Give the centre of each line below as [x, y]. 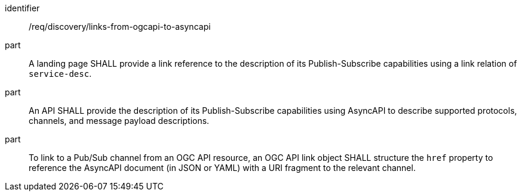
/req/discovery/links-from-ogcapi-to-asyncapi [120, 27]
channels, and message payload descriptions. [119, 121]
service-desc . [60, 74]
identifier [22, 8]
